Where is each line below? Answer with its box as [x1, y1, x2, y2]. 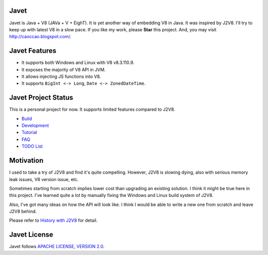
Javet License [9, 231, 54, 239]
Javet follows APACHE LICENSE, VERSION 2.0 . [9, 244, 105, 250]
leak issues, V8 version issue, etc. [9, 176, 79, 182]
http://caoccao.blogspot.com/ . [9, 34, 72, 40]
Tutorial [21, 129, 37, 135]
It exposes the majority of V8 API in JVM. [21, 66, 106, 72]
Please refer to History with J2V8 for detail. [9, 217, 98, 223]
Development [21, 123, 49, 128]
